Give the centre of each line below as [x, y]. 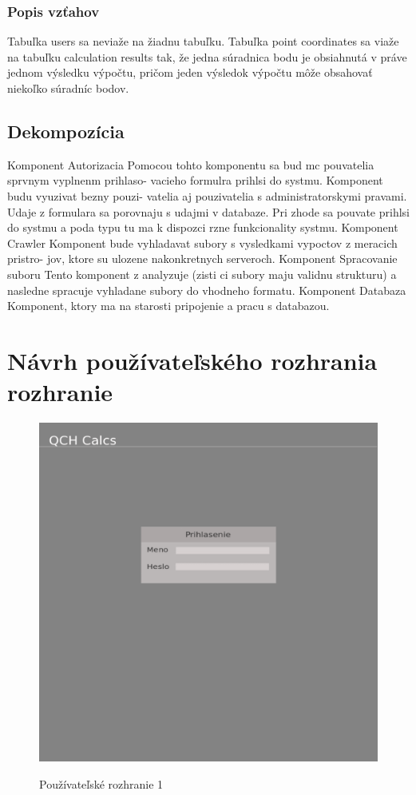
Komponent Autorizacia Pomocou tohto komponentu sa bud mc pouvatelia [191, 164]
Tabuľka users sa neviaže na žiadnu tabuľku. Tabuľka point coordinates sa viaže [203, 41]
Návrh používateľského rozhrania [192, 360]
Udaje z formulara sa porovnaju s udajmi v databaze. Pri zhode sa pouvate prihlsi [208, 211]
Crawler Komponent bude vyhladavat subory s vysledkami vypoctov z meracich [202, 242]
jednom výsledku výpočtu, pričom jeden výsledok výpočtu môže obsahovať [190, 72]
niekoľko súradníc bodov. [68, 88]
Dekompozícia [66, 131]
